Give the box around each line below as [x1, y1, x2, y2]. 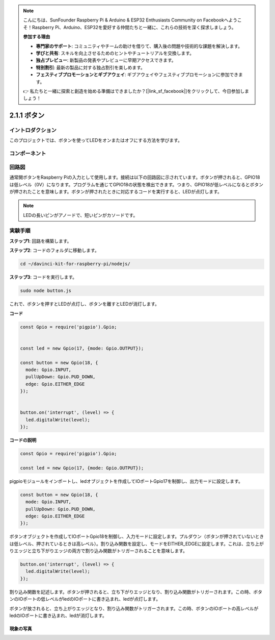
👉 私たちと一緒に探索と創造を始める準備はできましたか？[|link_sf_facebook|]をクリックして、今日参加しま [23, 88, 250, 94]
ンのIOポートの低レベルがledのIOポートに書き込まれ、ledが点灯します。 [9, 596, 160, 602]
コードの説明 [9, 437, 37, 444]
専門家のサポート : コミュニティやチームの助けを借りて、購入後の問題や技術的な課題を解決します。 [36, 43, 243, 49]
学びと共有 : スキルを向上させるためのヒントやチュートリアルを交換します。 [36, 50, 195, 56]
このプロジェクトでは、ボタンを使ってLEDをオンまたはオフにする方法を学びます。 [9, 137, 183, 143]
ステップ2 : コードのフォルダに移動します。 [9, 248, 99, 254]
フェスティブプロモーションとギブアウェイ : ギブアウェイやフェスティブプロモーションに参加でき [36, 71, 239, 78]
